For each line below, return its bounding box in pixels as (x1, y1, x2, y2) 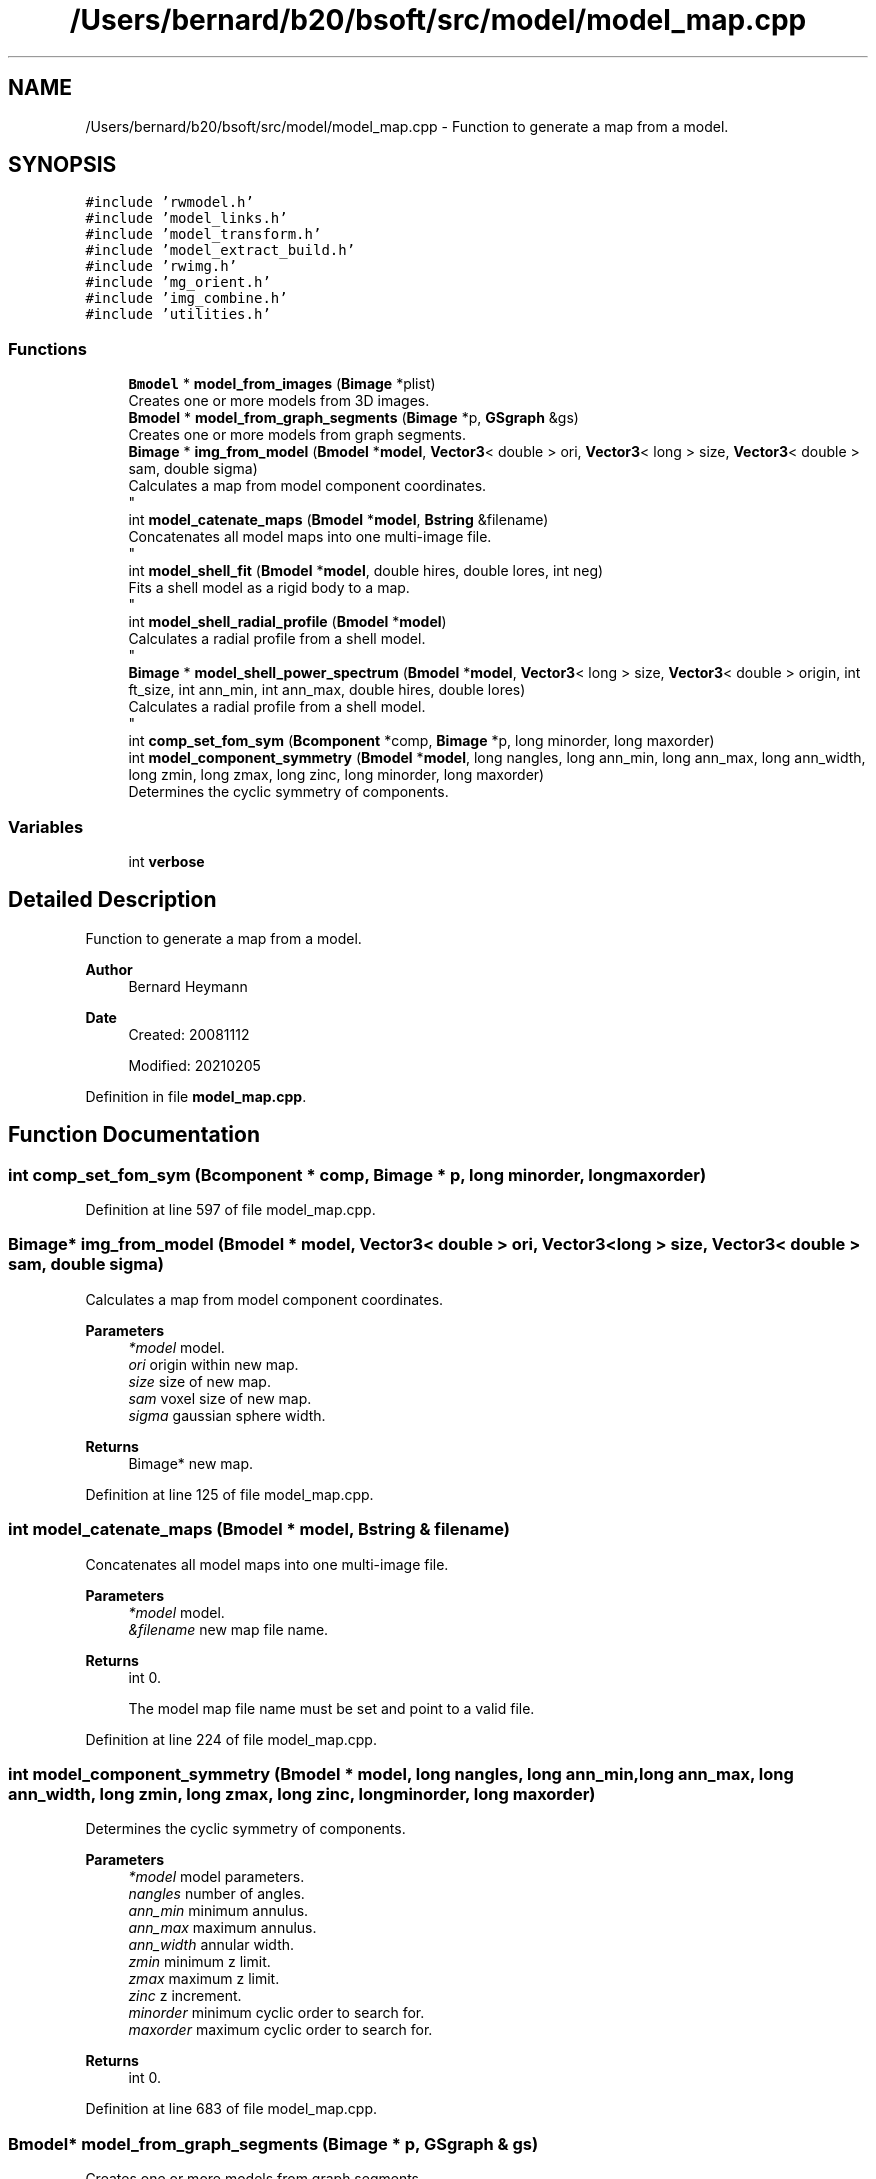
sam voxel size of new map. (128, 1389, 312, 1407)
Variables (8, 816, 84, 837)
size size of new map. (128, 1372, 271, 1390)
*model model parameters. (128, 1868, 305, 1886)
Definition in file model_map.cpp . (85, 1087, 307, 1105)
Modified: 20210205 (128, 1056, 261, 1074)
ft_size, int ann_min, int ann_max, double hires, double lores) (128, 681, 526, 699)
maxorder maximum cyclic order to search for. (128, 2021, 433, 2039)
